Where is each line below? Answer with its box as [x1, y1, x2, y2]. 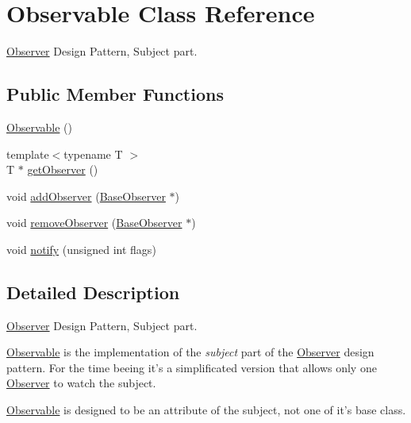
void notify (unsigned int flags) [6, 240, 156, 257]
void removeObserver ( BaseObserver [6, 214, 182, 231]
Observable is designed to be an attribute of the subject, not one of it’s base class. [6, 402, 406, 418]
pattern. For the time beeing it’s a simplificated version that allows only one [6, 359, 377, 375]
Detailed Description [6, 279, 180, 304]
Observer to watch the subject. [6, 375, 156, 391]
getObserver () [27, 161, 98, 178]
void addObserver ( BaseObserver [6, 187, 166, 204]
